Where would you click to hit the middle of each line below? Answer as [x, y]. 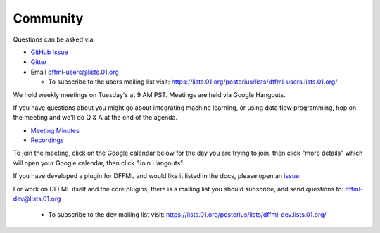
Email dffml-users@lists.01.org [75, 72]
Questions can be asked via [53, 39]
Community [48, 18]
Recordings [47, 140]
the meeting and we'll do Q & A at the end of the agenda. [95, 118]
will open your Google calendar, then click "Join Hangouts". [99, 163]
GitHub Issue [49, 52]
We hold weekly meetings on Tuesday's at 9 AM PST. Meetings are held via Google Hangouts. [150, 94]
